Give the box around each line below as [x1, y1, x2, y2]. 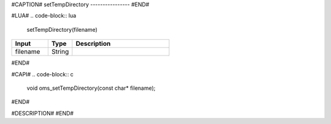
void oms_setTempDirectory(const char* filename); [26, 84, 156, 92]
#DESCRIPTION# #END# [11, 109, 74, 117]
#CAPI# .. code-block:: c [11, 70, 74, 78]
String [51, 48, 69, 56]
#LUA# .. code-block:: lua [11, 12, 77, 20]
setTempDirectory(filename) [26, 26, 98, 33]
